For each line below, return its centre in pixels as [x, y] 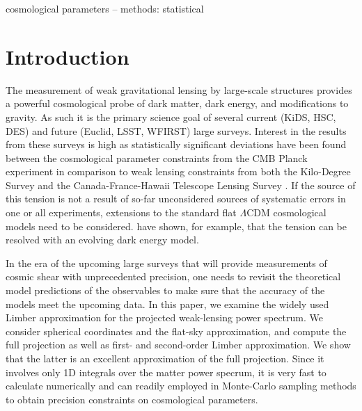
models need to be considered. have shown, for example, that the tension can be [176, 226]
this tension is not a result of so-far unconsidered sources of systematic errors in [176, 199]
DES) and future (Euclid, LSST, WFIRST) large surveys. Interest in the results [176, 130]
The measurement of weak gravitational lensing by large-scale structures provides [179, 89]
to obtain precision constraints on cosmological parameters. [132, 399]
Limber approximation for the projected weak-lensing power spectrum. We [164, 317]
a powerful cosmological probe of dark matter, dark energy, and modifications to [177, 103]
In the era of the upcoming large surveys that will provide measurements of [166, 263]
